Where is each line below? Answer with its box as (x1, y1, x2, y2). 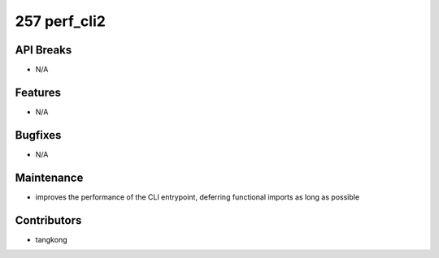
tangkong (35, 234, 67, 244)
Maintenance (15, 170, 84, 184)
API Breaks (15, 43, 72, 57)
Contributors (15, 213, 82, 227)
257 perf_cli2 (15, 12, 106, 30)
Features (15, 85, 61, 99)
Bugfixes (15, 128, 62, 142)
